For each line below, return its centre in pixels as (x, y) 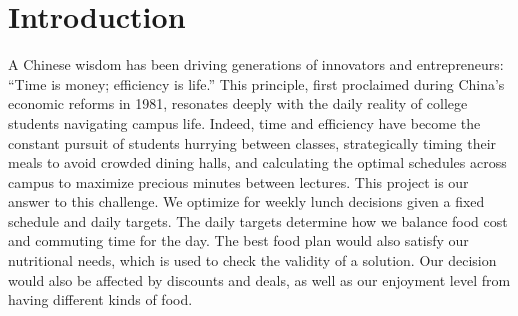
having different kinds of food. (100, 299)
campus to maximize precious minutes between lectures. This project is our (238, 181)
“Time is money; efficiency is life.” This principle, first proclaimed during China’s (256, 83)
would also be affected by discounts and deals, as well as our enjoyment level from (259, 279)
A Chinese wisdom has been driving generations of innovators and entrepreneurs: (256, 64)
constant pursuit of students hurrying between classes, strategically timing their (252, 142)
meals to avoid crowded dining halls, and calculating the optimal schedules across (257, 162)
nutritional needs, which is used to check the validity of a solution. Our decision (252, 260)
